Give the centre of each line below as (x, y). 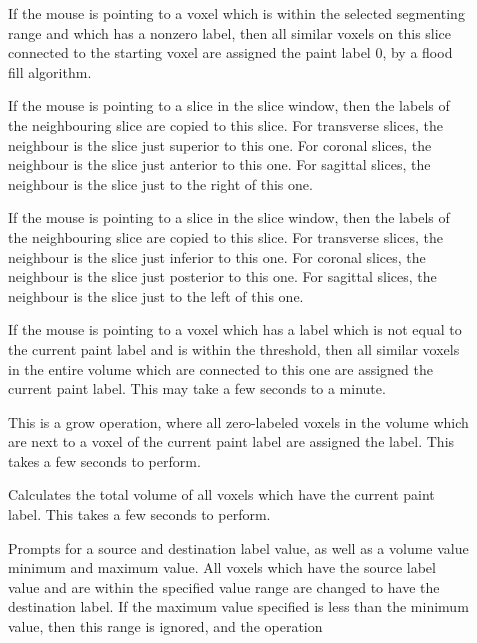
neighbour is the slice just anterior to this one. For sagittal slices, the (219, 164)
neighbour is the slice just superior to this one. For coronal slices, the (220, 144)
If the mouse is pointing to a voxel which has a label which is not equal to (235, 329)
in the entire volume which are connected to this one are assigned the (220, 368)
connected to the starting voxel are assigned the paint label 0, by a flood (230, 52)
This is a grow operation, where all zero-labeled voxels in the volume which (238, 421)
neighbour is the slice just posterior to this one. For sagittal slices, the (222, 276)
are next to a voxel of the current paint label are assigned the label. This (231, 441)
